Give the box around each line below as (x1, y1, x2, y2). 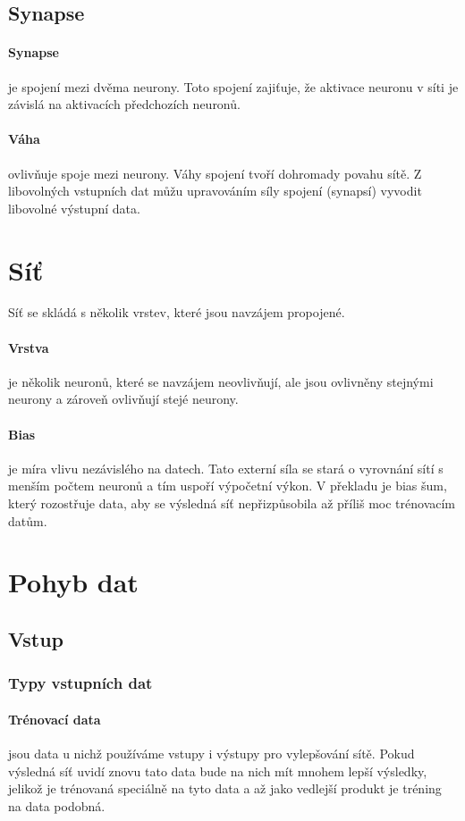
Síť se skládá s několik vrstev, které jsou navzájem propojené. (8, 303, 345, 322)
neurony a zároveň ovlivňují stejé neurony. (8, 390, 239, 408)
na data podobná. (8, 796, 106, 815)
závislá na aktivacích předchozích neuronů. (8, 95, 241, 113)
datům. (8, 511, 47, 530)
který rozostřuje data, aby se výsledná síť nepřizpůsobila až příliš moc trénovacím (8, 494, 456, 513)
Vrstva (8, 338, 49, 356)
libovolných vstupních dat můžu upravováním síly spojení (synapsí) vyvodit (8, 181, 422, 200)
